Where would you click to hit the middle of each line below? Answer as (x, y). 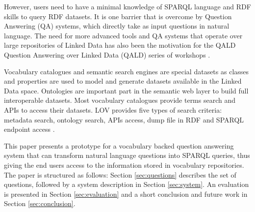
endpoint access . (29, 129)
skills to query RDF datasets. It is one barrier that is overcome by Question (118, 16)
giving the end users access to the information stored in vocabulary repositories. (124, 165)
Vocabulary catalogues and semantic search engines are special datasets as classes (127, 71)
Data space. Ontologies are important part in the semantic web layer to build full (126, 90)
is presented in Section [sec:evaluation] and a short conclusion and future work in (126, 194)
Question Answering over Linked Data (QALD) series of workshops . (107, 54)
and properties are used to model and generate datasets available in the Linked (123, 81)
